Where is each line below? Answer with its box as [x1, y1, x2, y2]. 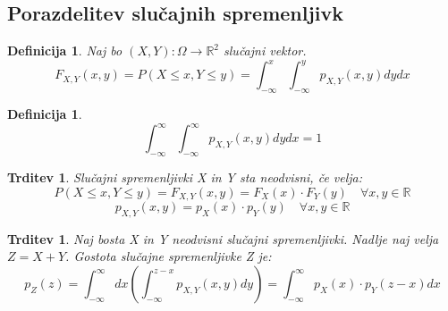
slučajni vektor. [224, 41, 307, 60]
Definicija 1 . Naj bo [7, 41, 123, 60]
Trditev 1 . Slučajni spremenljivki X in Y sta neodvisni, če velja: [7, 167, 363, 186]
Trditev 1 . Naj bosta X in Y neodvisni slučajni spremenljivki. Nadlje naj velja [7, 229, 439, 248]
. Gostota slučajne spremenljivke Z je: [65, 247, 272, 265]
